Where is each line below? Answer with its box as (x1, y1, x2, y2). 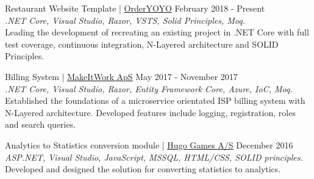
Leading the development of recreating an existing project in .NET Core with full (5, 26, 309, 38)
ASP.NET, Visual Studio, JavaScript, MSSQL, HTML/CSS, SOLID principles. (5, 150, 303, 163)
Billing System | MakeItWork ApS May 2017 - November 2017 (5, 70, 238, 82)
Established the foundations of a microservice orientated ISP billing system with (5, 94, 305, 107)
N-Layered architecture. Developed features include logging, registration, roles (5, 106, 296, 119)
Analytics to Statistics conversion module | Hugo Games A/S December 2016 (5, 138, 293, 151)
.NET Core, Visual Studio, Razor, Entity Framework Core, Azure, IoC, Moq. (5, 82, 293, 95)
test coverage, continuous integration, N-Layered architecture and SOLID (5, 37, 279, 50)
